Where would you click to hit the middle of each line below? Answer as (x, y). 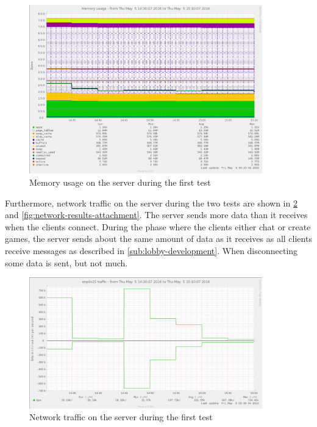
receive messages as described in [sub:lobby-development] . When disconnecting (151, 250)
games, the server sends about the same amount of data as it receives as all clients (158, 239)
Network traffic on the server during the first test (121, 417)
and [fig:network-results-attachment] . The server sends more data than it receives (156, 215)
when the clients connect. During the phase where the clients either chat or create (158, 226)
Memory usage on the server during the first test (120, 182)
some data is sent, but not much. (66, 262)
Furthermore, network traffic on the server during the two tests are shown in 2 (151, 203)
